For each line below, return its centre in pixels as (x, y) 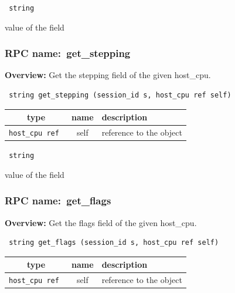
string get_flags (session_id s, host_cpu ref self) (114, 243)
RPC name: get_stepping (68, 53)
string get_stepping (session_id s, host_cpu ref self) (120, 95)
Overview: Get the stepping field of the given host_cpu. (108, 75)
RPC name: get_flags (58, 201)
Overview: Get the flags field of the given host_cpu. (101, 222)
